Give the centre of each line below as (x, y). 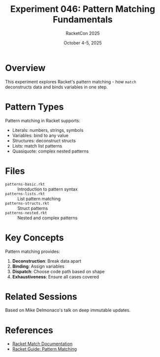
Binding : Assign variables (38, 266)
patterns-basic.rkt (25, 184)
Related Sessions (41, 297)
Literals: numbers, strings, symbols (48, 130)
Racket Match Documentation (42, 344)
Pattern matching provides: (32, 251)
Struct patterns (33, 208)
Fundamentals (83, 20)
